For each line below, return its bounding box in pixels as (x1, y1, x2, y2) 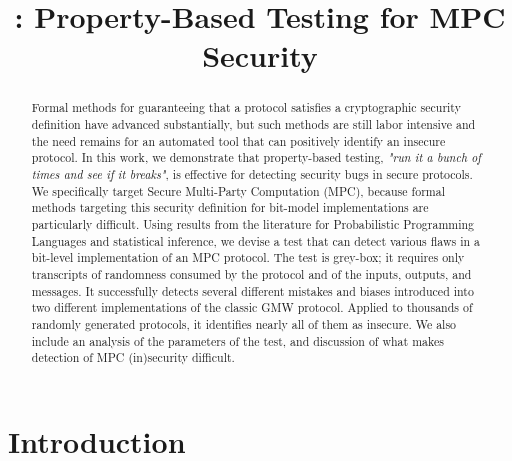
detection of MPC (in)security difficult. (31, 349, 235, 366)
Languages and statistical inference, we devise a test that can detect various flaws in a (31, 232, 480, 249)
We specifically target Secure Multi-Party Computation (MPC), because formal (31, 182, 445, 199)
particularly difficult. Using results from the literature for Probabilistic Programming (31, 215, 475, 232)
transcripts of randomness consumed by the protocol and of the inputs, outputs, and (31, 265, 472, 282)
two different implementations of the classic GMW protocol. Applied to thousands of (31, 299, 473, 316)
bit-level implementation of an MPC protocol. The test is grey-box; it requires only (31, 249, 465, 266)
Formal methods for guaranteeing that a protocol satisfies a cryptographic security (31, 99, 461, 116)
